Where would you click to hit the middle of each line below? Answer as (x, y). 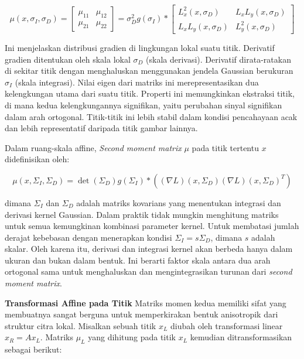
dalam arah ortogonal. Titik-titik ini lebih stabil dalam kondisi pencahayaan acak (151, 116)
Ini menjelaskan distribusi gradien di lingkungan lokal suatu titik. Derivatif (140, 47)
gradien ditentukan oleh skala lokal (68, 59)
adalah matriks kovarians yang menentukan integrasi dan (179, 202)
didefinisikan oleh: (37, 159)
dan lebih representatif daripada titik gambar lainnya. (101, 128)
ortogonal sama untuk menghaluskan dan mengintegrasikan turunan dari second (148, 271)
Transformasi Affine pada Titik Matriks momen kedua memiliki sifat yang (146, 302)
